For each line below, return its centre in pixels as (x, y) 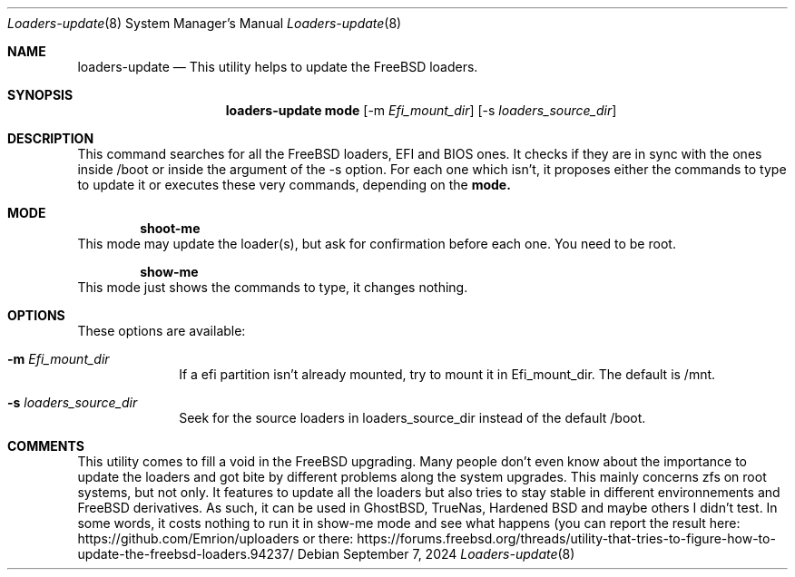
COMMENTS (46, 446)
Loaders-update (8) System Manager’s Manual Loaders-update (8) (205, 23)
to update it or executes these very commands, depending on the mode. (294, 185)
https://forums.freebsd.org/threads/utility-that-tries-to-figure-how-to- (566, 538)
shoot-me (170, 228)
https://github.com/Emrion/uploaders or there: (216, 538)
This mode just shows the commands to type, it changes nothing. (273, 287)
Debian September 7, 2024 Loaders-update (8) (436, 554)
